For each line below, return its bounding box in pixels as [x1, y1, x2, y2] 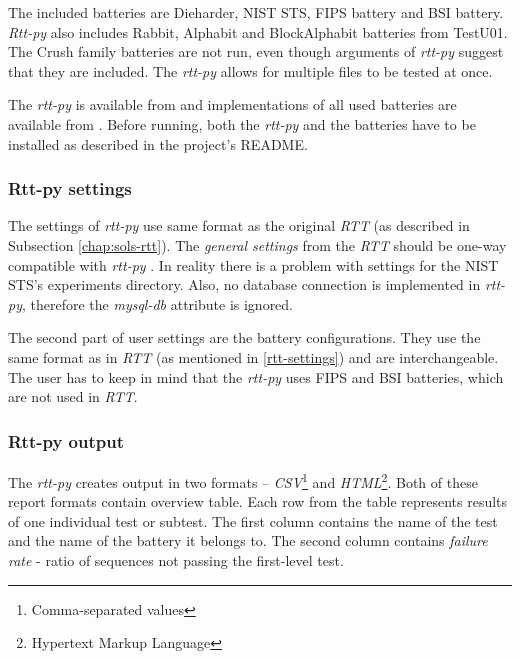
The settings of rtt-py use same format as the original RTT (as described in [8, 215, 470, 236]
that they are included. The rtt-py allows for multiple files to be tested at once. [8, 60, 493, 81]
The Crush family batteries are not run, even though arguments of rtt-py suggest [8, 41, 504, 62]
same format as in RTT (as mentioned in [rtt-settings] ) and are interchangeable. [8, 346, 499, 367]
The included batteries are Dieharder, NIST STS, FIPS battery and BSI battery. [8, 2, 504, 22]
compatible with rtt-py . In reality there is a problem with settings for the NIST [8, 254, 499, 275]
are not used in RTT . [8, 386, 138, 407]
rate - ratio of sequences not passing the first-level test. [8, 549, 344, 570]
